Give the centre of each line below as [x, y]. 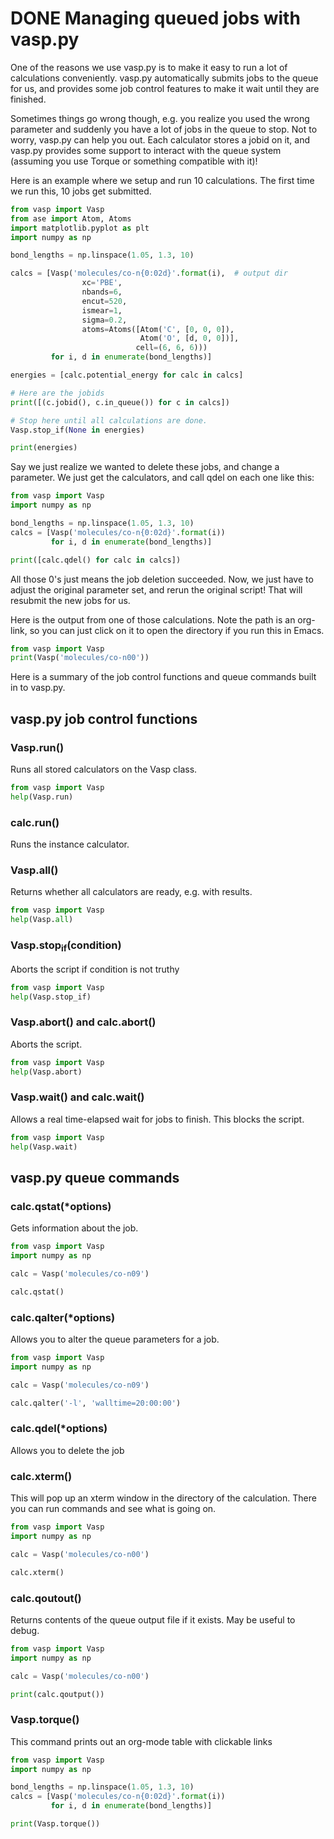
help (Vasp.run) [42, 797]
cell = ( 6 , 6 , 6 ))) [171, 348]
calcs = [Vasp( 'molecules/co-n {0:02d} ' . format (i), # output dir [149, 273]
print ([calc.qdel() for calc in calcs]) [96, 560]
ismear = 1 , [102, 310]
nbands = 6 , [102, 292]
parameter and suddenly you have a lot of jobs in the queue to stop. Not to [164, 129]
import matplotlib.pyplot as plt [80, 228]
